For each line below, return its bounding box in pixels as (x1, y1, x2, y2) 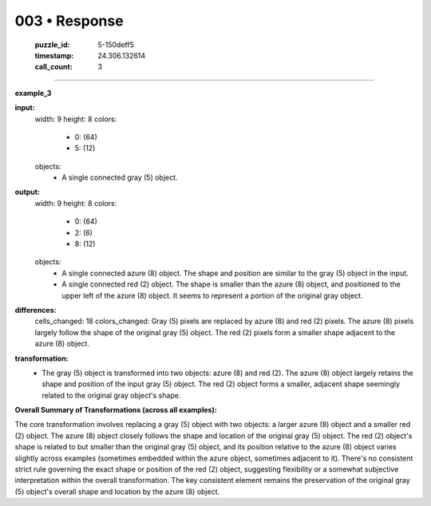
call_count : (34, 62, 73, 72)
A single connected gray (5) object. (61, 172, 178, 183)
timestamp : (34, 50, 74, 60)
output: (14, 188, 40, 197)
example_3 (14, 88, 52, 97)
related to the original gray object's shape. (42, 390, 181, 400)
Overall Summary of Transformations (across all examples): (14, 405, 217, 415)
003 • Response (14, 12, 124, 30)
